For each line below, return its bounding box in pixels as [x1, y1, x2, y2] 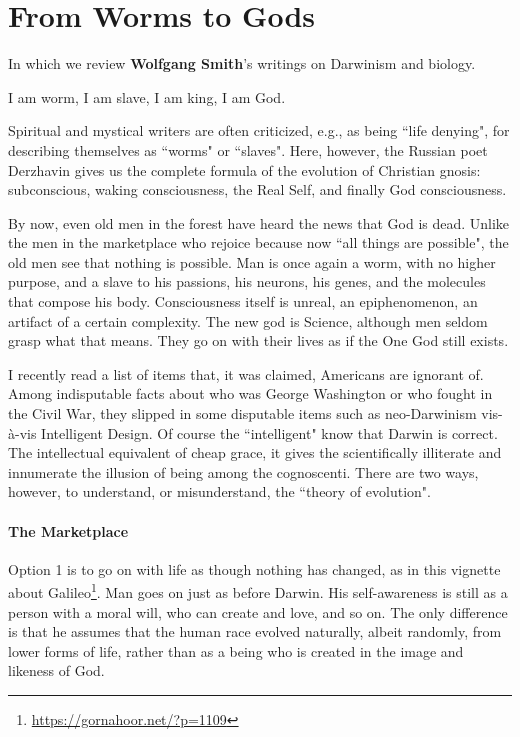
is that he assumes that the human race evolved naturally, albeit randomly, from [8, 621, 502, 642]
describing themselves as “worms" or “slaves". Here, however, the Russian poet [8, 139, 488, 160]
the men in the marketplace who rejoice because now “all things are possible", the [8, 232, 509, 253]
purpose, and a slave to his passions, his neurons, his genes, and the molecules [8, 271, 486, 292]
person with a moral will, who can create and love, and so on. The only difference [8, 601, 508, 622]
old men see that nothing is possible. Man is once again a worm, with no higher [8, 251, 496, 272]
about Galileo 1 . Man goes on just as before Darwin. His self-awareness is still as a [8, 579, 508, 603]
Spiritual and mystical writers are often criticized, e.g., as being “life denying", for [8, 120, 510, 141]
